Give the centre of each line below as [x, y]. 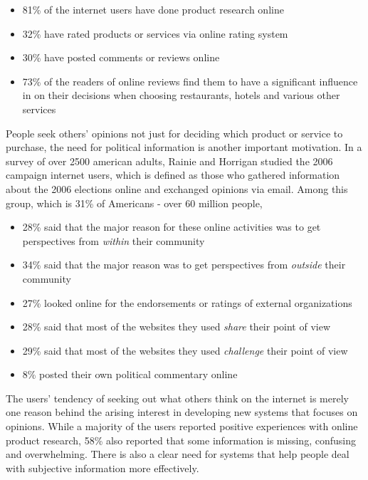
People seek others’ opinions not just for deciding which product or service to [174, 133]
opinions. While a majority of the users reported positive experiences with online [182, 426]
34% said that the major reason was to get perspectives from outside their [184, 265]
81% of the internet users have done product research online [153, 9]
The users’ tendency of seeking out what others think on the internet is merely [177, 398]
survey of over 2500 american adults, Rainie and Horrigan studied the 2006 [169, 161]
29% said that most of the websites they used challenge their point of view [185, 350]
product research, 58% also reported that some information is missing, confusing [181, 440]
